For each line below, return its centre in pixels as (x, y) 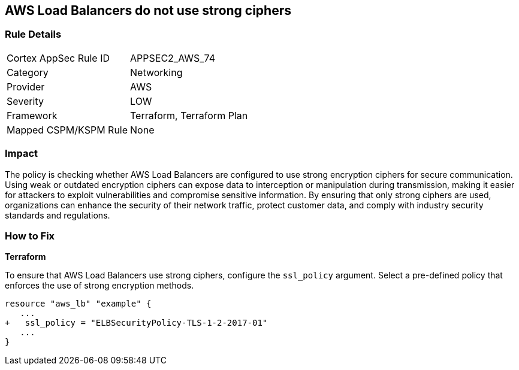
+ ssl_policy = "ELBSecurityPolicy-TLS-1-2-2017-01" (136, 323)
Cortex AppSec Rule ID (58, 58)
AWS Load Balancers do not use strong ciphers (148, 10)
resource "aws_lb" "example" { (78, 304)
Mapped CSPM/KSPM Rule (67, 130)
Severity (25, 101)
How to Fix (30, 236)
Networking (156, 72)
